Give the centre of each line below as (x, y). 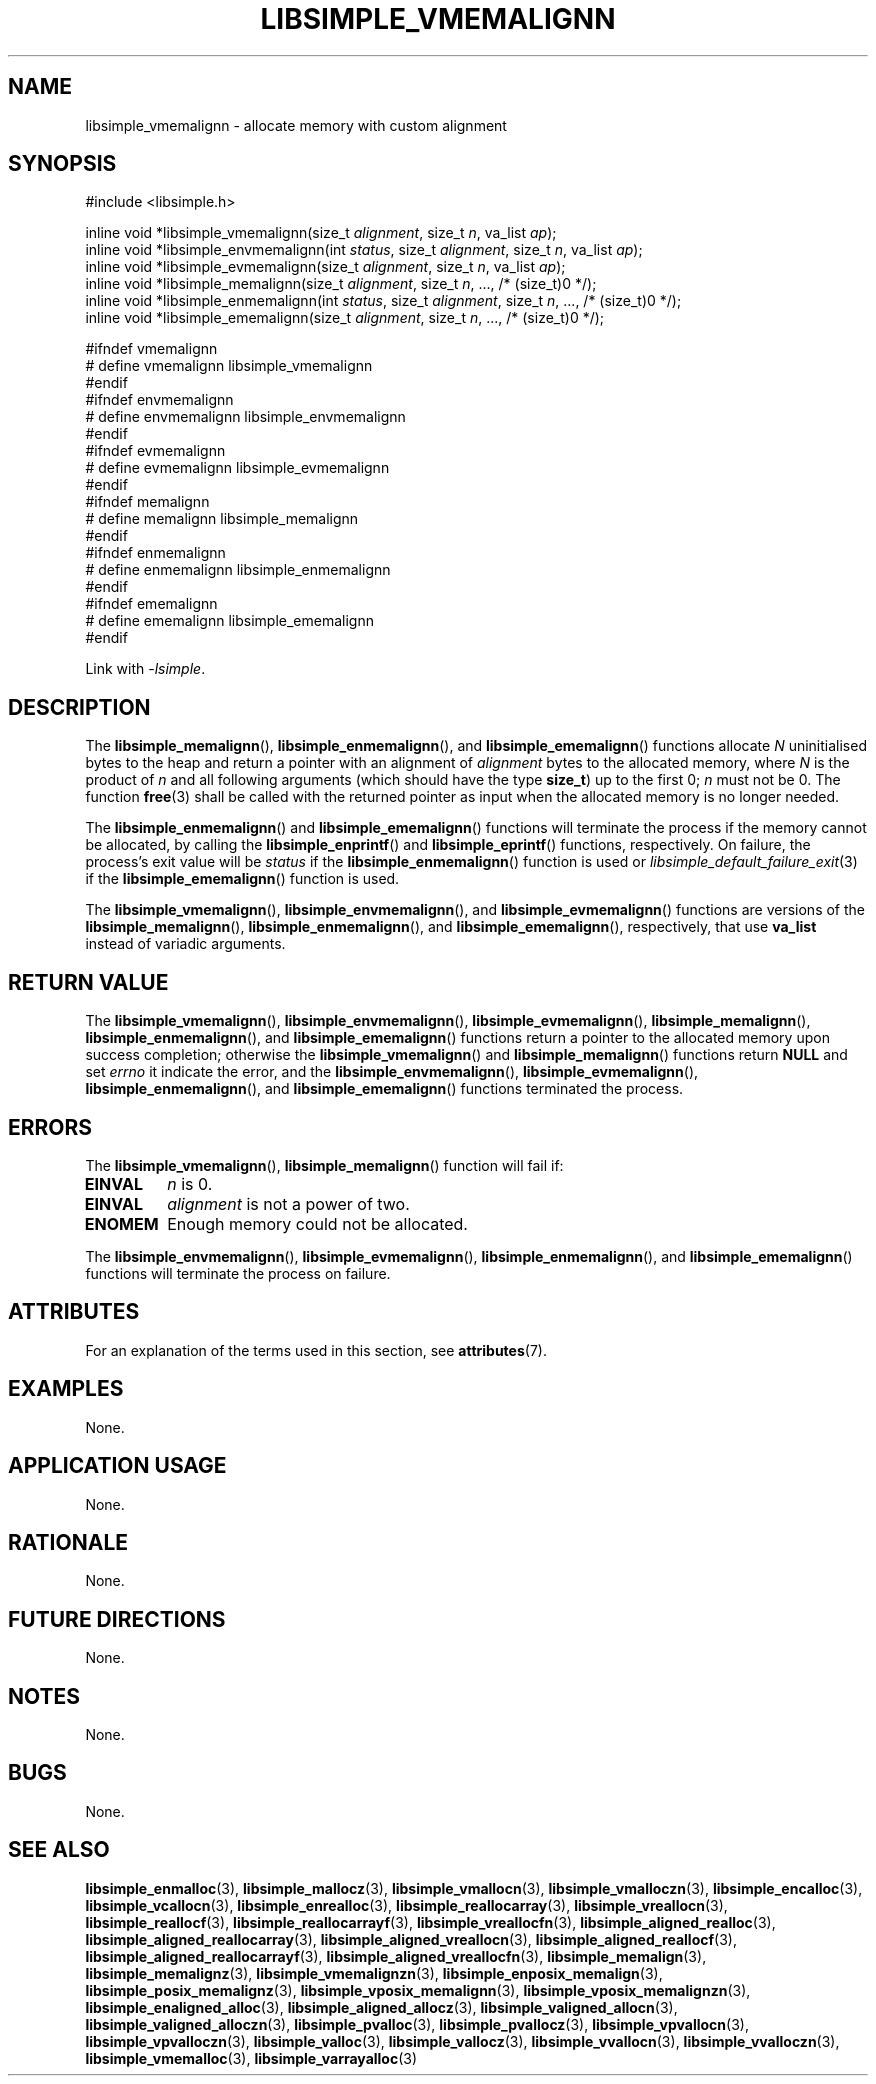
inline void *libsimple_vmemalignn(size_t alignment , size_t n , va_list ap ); (321, 233)
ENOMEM (121, 1223)
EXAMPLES (66, 1389)
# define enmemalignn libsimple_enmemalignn (238, 570)
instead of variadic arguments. (185, 944)
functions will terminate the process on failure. (238, 1273)
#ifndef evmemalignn (155, 451)
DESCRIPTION (79, 707)
